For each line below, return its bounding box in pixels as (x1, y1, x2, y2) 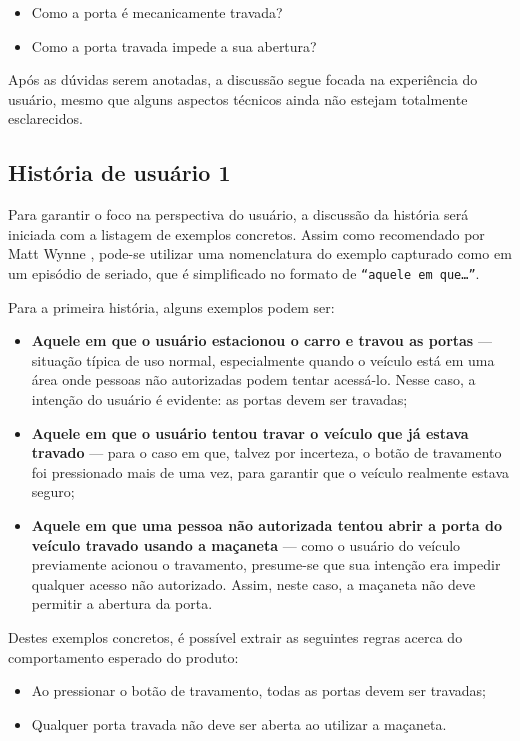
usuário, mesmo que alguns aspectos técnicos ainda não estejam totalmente (8, 88, 468, 109)
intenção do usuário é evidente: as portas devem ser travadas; (31, 388, 408, 409)
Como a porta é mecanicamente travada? (31, 2, 283, 22)
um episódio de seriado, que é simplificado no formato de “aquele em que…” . (8, 262, 480, 283)
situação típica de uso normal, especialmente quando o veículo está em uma (31, 349, 495, 370)
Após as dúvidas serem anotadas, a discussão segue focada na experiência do (8, 69, 478, 90)
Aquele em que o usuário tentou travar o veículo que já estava (31, 422, 469, 443)
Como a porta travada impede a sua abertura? (31, 35, 317, 56)
